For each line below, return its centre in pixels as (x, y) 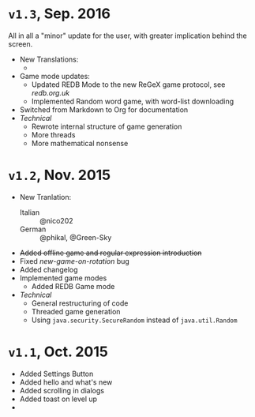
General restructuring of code (80, 303)
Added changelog (49, 269)
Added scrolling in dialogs (62, 390)
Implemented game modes (63, 278)
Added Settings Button (56, 374)
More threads (53, 134)
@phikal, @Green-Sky (75, 237)
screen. (21, 43)
